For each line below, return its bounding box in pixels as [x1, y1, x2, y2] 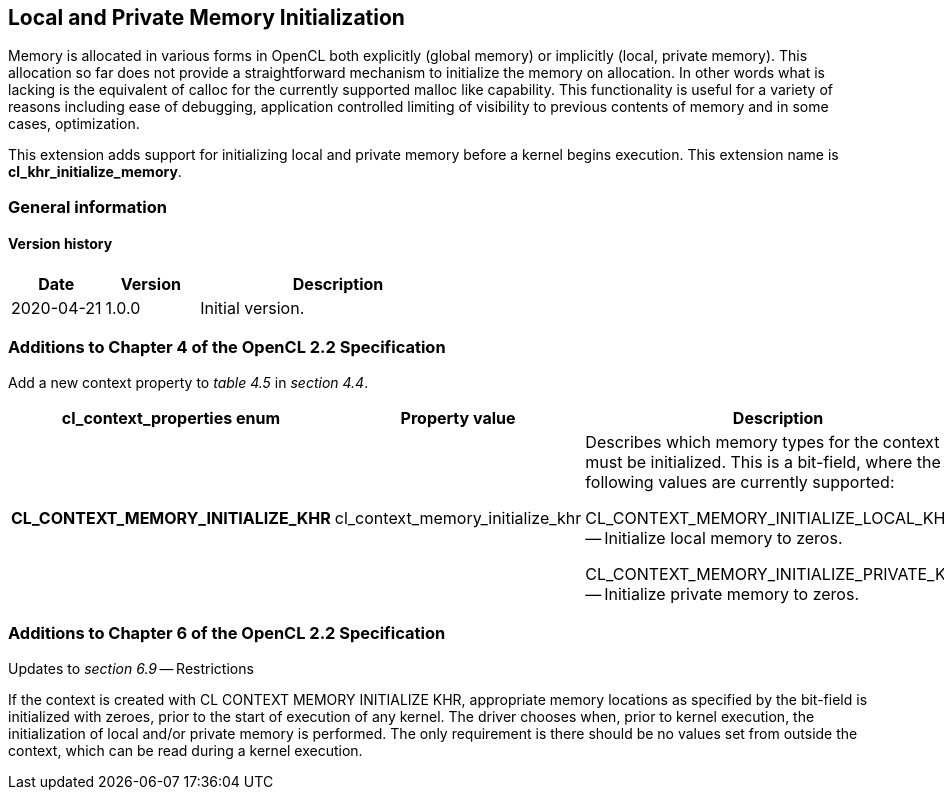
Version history [8, 235, 113, 253]
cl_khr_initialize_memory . [8, 163, 182, 181]
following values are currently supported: [585, 471, 895, 492]
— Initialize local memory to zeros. [585, 527, 843, 548]
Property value [400, 407, 516, 428]
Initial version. [200, 298, 305, 319]
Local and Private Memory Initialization [8, 5, 405, 30]
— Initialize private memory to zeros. [585, 583, 860, 604]
